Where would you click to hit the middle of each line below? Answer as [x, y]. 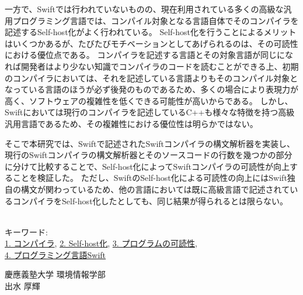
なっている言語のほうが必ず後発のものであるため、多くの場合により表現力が [151, 89]
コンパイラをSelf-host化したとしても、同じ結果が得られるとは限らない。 [150, 200]
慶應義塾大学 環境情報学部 [55, 274]
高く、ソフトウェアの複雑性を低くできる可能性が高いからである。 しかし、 [149, 100]
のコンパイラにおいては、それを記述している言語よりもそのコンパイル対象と [151, 78]
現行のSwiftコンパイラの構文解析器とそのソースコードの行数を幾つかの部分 [149, 155]
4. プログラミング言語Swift [55, 254]
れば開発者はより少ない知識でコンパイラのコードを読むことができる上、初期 [152, 66]
